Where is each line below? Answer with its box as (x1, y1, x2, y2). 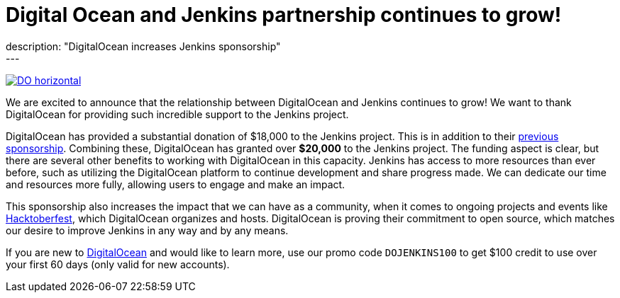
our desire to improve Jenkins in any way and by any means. (6, 224, 289, 236)
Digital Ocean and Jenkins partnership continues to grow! (6, 3, 562, 27)
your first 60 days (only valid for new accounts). (6, 258, 230, 270)
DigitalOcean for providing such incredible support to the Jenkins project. (6, 108, 349, 120)
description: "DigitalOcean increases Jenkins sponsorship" (6, 40, 281, 52)
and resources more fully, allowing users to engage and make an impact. (6, 178, 345, 190)
